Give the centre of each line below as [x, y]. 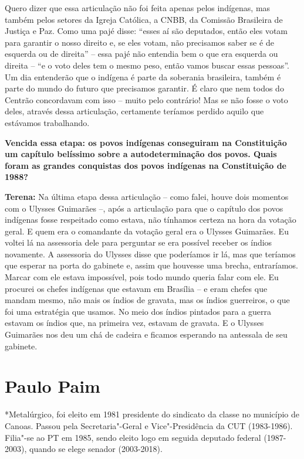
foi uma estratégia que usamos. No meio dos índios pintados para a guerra [138, 311]
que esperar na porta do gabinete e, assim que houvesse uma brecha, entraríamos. [151, 265]
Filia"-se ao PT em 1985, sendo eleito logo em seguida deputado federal [133, 437]
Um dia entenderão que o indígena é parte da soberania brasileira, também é [143, 76]
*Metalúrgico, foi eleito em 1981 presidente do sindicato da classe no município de [152, 414]
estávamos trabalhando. [47, 122]
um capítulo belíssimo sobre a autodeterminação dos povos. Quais [141, 154]
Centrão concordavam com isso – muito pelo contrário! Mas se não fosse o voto [146, 99]
